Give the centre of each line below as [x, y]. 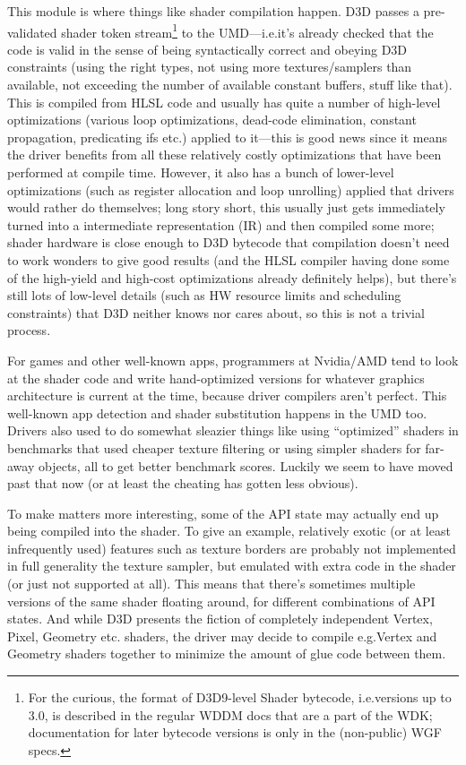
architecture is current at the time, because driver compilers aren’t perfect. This [227, 395]
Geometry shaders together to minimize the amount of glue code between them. [227, 653]
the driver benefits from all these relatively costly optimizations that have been [224, 155]
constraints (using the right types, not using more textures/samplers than [210, 67]
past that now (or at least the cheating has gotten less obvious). [183, 483]
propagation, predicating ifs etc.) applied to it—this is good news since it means [227, 137]
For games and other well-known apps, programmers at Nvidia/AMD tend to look [233, 360]
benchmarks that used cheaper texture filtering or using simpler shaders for [214, 447]
